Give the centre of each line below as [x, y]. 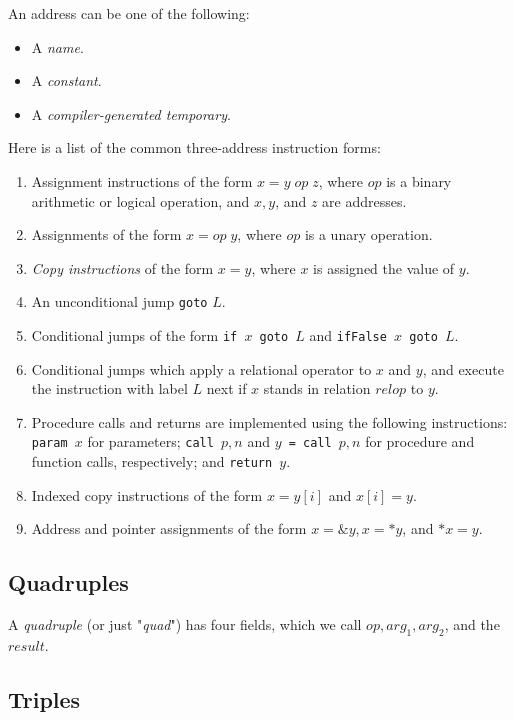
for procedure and [420, 441]
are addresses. [364, 200]
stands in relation [317, 388]
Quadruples [68, 582]
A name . [57, 46]
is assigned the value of [384, 267]
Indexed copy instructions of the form [147, 494]
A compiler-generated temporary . [131, 113]
